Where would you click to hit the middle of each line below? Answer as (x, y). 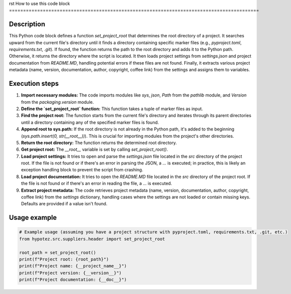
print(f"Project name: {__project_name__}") (73, 266)
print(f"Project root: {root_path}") (64, 259)
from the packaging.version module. (57, 102)
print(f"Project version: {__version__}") (70, 273)
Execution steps (34, 84)
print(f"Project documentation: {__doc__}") (73, 280)
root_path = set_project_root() (58, 253)
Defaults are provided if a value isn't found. (64, 204)
